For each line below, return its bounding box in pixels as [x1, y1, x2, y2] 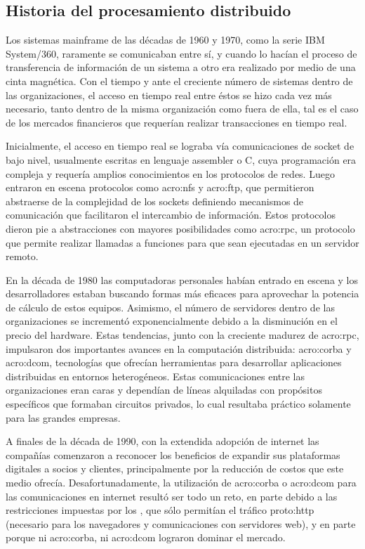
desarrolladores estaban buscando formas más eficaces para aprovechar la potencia [6, 286, 359, 301]
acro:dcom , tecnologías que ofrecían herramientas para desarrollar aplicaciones [6, 355, 342, 370]
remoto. [6, 249, 39, 264]
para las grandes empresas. [6, 410, 121, 425]
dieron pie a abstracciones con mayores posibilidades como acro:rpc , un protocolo [6, 221, 355, 235]
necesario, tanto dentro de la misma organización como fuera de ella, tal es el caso [6, 101, 359, 116]
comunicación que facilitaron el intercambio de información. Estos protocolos [6, 207, 336, 222]
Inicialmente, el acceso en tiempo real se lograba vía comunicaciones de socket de [6, 138, 354, 153]
